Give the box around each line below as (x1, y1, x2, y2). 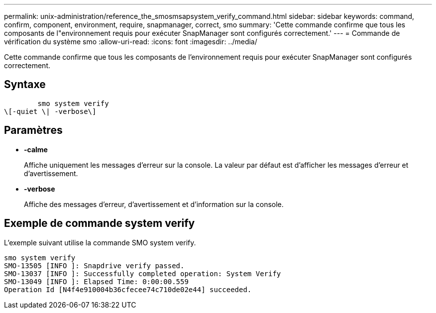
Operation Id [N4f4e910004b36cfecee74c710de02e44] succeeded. (4, 285, 252, 294)
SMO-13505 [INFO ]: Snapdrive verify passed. (4, 261, 185, 270)
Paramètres (4, 124, 63, 137)
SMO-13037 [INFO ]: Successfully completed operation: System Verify (4, 269, 281, 278)
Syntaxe (4, 78, 46, 91)
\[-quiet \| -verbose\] (4, 107, 97, 115)
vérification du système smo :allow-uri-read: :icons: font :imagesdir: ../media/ (4, 37, 257, 46)
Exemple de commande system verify (4, 217, 195, 230)
